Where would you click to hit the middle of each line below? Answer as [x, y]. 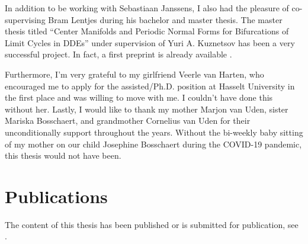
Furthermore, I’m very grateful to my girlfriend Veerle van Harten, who [134, 74]
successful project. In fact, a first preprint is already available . [118, 54]
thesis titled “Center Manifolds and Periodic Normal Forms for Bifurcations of [147, 31]
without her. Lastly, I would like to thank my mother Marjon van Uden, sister [147, 109]
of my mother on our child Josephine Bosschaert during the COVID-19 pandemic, [153, 144]
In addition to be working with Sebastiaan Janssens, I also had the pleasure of [147, 8]
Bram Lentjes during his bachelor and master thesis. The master [165, 19]
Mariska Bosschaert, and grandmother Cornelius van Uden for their [128, 121]
